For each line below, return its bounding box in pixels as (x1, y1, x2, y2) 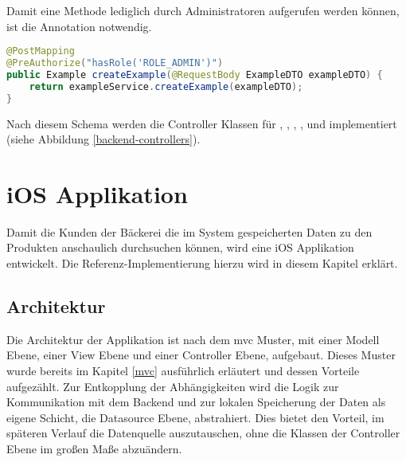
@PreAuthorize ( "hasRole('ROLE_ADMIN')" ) (6, 57, 224, 69)
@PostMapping (6, 45, 75, 57)
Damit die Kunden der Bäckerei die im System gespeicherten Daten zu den (6, 223, 373, 240)
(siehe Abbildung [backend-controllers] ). (6, 131, 201, 147)
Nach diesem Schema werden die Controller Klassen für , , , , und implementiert (6, 115, 397, 131)
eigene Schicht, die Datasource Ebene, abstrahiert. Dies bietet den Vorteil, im (6, 409, 385, 425)
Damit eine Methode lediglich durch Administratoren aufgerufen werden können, (6, 2, 400, 18)
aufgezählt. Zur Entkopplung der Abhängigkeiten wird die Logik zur (6, 378, 339, 394)
